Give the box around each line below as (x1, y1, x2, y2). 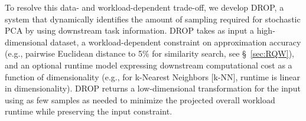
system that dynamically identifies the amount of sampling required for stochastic (5, 12, 301, 25)
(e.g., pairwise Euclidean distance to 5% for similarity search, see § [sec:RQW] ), (5, 47, 294, 60)
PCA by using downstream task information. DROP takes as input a (5, 24, 255, 37)
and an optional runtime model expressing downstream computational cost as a (5, 58, 292, 71)
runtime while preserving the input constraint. (5, 105, 172, 117)
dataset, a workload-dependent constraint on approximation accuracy (50, 35, 301, 48)
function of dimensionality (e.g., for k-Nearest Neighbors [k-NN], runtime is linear (5, 70, 300, 83)
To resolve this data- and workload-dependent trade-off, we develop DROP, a (5, 1, 284, 13)
